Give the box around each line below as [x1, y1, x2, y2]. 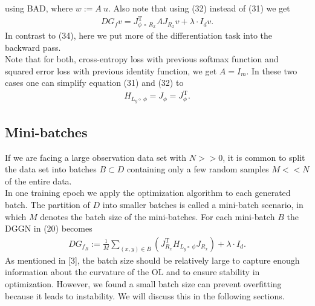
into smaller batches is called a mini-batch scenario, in [102, 198, 304, 210]
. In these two [246, 64, 297, 77]
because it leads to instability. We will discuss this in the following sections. [5, 289, 285, 302]
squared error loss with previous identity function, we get [5, 64, 217, 77]
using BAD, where [5, 2, 73, 14]
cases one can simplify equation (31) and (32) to [5, 76, 184, 89]
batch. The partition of [5, 198, 90, 210]
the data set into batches [5, 163, 97, 175]
